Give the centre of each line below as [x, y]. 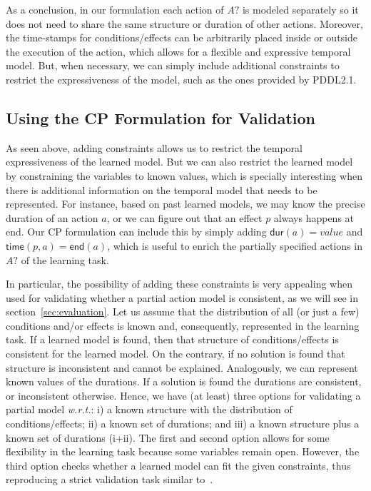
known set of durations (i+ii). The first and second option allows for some [168, 437]
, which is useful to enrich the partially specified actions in [235, 245]
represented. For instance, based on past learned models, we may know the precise [185, 204]
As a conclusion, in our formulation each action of [115, 9]
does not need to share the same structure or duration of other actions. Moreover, [184, 23]
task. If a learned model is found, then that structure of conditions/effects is [172, 339]
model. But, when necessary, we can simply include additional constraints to [173, 65]
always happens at [314, 217]
